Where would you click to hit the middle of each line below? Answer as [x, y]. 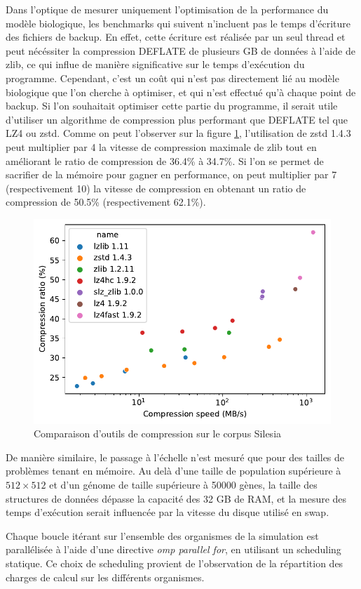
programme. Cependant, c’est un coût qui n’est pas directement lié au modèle [172, 78]
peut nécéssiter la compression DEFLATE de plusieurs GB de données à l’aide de [180, 50]
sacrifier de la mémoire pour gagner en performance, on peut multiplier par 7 [171, 174]
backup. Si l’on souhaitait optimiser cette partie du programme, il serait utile [172, 106]
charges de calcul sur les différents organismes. [105, 577]
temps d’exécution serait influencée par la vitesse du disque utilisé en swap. [168, 512]
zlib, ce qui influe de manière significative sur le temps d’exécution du [155, 64]
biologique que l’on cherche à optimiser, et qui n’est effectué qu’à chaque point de [181, 92]
